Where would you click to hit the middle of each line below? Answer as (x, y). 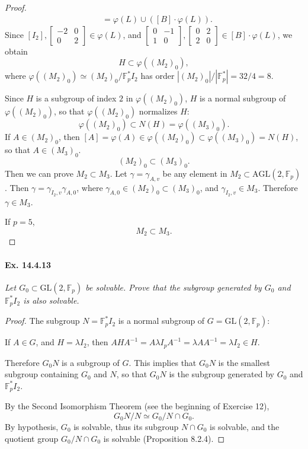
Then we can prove (39, 173)
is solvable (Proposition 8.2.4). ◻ (164, 438)
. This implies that (163, 362)
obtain (16, 51)
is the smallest (244, 362)
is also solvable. (51, 300)
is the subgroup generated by (222, 374)
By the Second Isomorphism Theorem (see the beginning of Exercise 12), (137, 406)
